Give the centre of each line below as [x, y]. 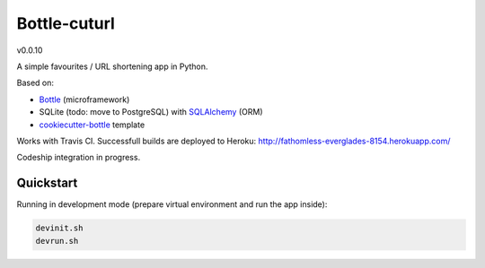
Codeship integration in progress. [79, 158]
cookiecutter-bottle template [92, 125]
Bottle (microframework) [84, 99]
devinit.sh [59, 228]
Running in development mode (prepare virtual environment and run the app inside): [172, 204]
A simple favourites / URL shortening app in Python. [112, 66]
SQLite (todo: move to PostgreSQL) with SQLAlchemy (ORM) [151, 112]
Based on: [35, 83]
